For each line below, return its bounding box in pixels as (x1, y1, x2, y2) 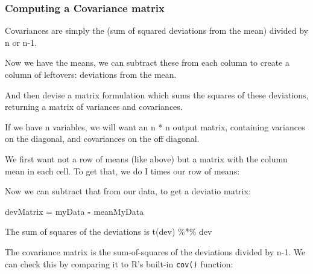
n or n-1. (5, 36, 37, 48)
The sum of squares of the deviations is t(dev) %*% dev (5, 225, 212, 238)
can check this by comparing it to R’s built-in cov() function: (5, 257, 233, 270)
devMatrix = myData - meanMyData (5, 205, 144, 217)
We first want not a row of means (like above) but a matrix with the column (5, 152, 288, 165)
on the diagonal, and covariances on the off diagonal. (5, 132, 200, 145)
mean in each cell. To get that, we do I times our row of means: (5, 164, 240, 177)
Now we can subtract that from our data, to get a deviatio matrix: (5, 185, 251, 197)
